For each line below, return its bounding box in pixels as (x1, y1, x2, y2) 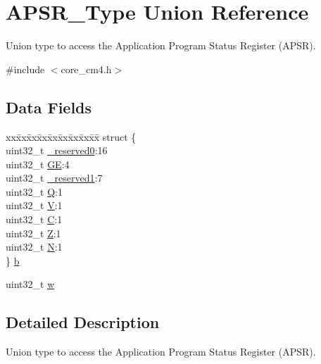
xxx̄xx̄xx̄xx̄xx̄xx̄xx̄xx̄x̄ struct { (6, 129, 137, 144)
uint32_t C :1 (6, 212, 63, 227)
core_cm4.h (61, 61, 112, 76)
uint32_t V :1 (6, 198, 63, 213)
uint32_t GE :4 (6, 156, 70, 171)
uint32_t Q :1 (6, 184, 63, 199)
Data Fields (6, 96, 92, 118)
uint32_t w (6, 277, 55, 291)
